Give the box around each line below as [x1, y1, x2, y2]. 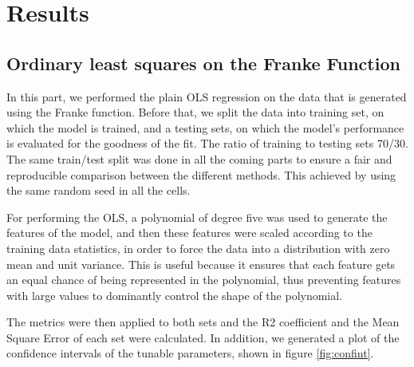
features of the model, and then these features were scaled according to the [6, 224, 373, 241]
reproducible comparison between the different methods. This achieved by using [6, 166, 396, 183]
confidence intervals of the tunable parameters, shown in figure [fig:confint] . [6, 345, 374, 361]
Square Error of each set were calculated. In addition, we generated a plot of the [6, 329, 400, 345]
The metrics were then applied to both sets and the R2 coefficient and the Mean [6, 314, 400, 330]
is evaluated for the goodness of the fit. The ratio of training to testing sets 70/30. [6, 135, 408, 152]
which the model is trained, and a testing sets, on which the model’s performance [6, 119, 404, 136]
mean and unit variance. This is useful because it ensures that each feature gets [6, 255, 396, 272]
